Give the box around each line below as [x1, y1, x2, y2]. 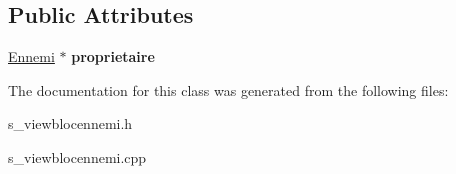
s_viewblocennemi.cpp [8, 146, 147, 167]
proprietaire [71, 46, 155, 67]
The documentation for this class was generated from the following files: [8, 79, 449, 100]
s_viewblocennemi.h [8, 113, 133, 134]
